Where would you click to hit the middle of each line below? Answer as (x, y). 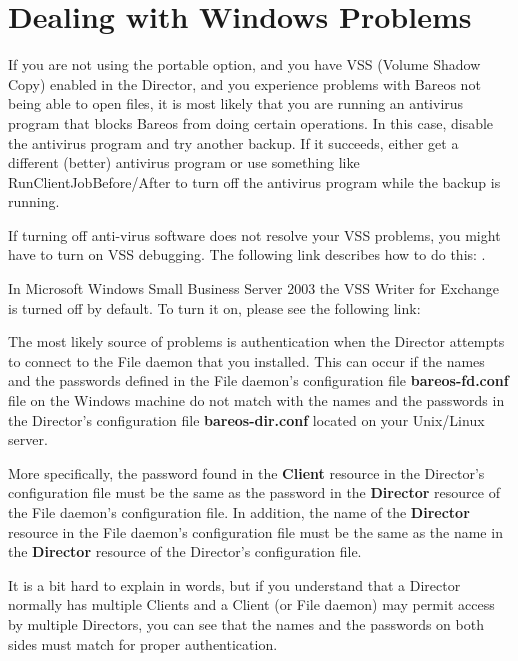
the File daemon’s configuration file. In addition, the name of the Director (239, 512)
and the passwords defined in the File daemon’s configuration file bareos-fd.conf (258, 380)
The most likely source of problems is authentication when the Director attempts (256, 341)
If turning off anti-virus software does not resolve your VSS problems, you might (254, 234)
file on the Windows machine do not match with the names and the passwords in (256, 400)
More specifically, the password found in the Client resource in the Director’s (246, 472)
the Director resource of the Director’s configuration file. (185, 551)
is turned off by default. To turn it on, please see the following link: (214, 307)
